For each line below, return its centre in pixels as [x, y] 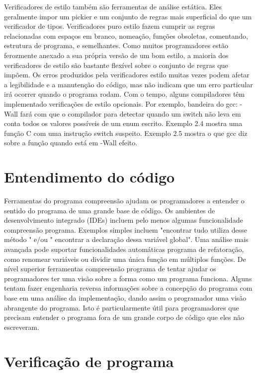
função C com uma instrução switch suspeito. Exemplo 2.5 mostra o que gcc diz [126, 133]
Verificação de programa [89, 361]
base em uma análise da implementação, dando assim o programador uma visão [125, 297]
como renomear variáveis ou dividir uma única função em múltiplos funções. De [125, 259]
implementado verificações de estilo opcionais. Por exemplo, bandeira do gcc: [121, 103]
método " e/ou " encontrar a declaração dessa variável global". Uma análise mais [126, 239]
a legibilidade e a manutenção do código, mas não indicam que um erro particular [128, 84]
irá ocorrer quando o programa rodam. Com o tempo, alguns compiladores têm [125, 94]
